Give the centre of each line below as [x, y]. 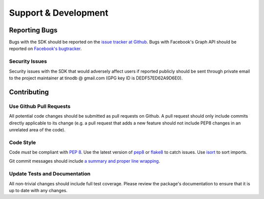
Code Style [22, 142]
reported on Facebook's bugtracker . [45, 49]
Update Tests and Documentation [50, 174]
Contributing [29, 92]
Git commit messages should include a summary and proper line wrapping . [85, 161]
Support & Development [59, 13]
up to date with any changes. [38, 190]
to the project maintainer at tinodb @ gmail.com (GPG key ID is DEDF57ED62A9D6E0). [96, 78]
